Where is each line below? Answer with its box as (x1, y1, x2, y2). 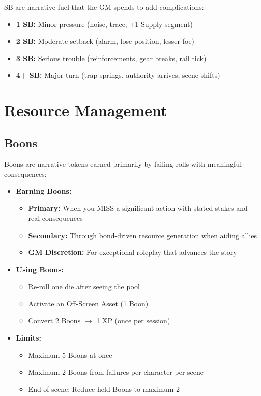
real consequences (28, 212, 83, 223)
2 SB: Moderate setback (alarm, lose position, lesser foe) (16, 36, 195, 46)
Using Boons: (16, 264, 64, 274)
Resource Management (4, 100, 167, 121)
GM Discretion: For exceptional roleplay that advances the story (28, 247, 237, 258)
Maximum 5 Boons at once (28, 349, 112, 360)
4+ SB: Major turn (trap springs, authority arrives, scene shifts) (16, 70, 220, 80)
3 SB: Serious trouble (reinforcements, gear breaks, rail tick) (16, 52, 207, 63)
